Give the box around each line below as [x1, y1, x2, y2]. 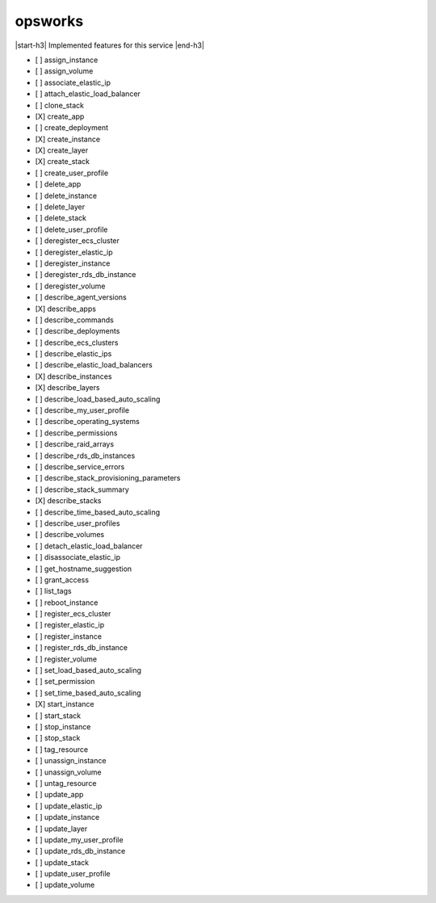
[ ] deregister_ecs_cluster [35, 236, 120, 246]
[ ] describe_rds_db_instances [35, 451, 136, 460]
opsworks [15, 12, 84, 30]
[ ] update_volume [35, 880, 95, 890]
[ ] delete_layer [35, 202, 85, 212]
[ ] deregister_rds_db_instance [35, 270, 136, 279]
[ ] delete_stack [35, 213, 86, 223]
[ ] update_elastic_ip [35, 800, 103, 811]
